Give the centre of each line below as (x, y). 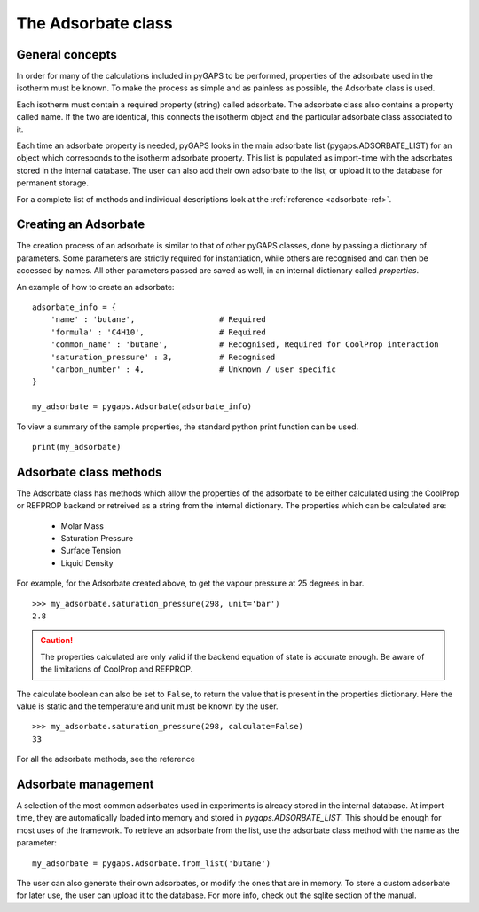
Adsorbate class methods (89, 472)
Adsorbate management (85, 784)
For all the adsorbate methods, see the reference (106, 759)
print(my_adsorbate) (77, 447)
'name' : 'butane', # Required (158, 320)
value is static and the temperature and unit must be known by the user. (147, 706)
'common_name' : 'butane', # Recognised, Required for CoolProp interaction (244, 345)
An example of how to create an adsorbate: (95, 287)
